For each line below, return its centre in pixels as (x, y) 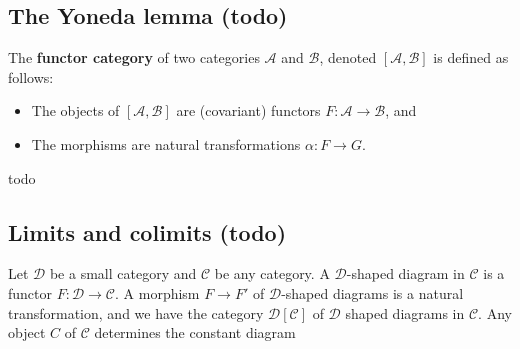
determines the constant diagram (195, 332)
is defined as (471, 57)
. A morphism (157, 292)
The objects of (75, 110)
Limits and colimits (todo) (147, 231)
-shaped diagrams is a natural (372, 292)
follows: (31, 76)
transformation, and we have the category (136, 312)
